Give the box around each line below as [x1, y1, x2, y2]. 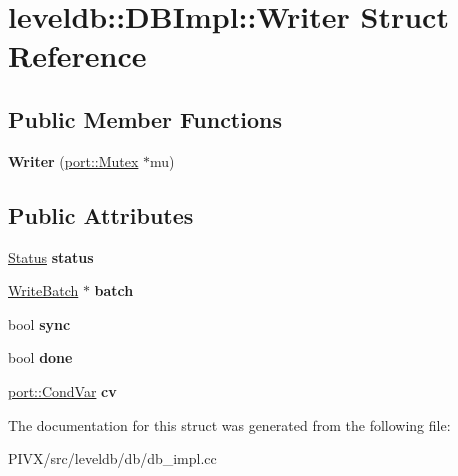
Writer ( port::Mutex [8, 150, 139, 171]
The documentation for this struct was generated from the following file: [8, 414, 451, 435]
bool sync [8, 313, 71, 334]
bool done [8, 347, 73, 368]
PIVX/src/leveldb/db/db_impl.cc [8, 448, 217, 469]
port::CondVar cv [8, 380, 117, 401]
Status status [8, 246, 94, 267]
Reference [8, 35, 147, 76]
